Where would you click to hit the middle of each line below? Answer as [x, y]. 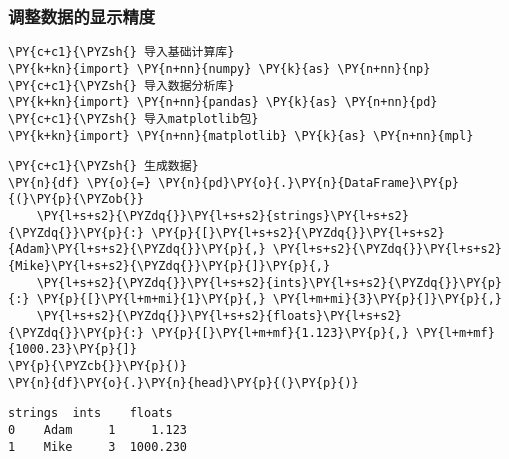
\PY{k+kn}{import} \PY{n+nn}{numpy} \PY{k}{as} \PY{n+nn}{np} [219, 68]
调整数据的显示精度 [82, 15]
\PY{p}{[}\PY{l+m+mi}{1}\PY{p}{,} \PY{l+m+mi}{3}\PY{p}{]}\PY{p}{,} [269, 299]
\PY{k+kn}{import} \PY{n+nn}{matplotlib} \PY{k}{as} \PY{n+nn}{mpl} [241, 135]
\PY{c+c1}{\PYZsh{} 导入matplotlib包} [133, 118]
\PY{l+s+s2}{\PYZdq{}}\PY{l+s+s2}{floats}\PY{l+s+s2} [219, 316]
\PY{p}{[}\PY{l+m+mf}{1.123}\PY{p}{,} [280, 332]
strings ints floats [90, 413]
